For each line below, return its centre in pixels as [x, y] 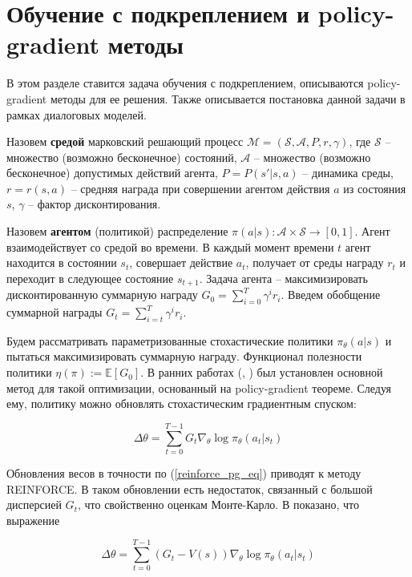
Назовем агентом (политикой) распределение [117, 231]
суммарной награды [55, 312]
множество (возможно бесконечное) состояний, [122, 157]
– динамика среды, [348, 173]
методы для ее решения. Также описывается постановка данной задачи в [228, 98]
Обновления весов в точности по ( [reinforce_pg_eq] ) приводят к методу [184, 472]
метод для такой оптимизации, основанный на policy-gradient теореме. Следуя [199, 387]
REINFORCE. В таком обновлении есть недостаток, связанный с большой [190, 488]
